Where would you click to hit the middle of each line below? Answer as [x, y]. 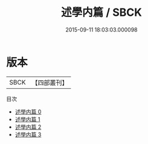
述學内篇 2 [28, 127]
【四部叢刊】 [50, 83]
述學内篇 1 [27, 119]
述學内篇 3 [28, 134]
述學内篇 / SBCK [101, 12]
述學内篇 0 [28, 111]
